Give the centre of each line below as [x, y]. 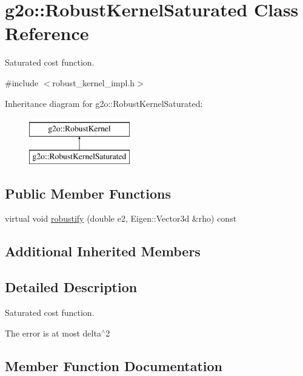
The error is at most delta [53, 333]
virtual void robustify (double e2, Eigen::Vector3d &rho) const [121, 218]
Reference [47, 33]
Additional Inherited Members [103, 251]
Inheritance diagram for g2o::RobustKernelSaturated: [104, 103]
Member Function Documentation [114, 365]
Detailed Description [71, 287]
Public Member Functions [88, 193]
